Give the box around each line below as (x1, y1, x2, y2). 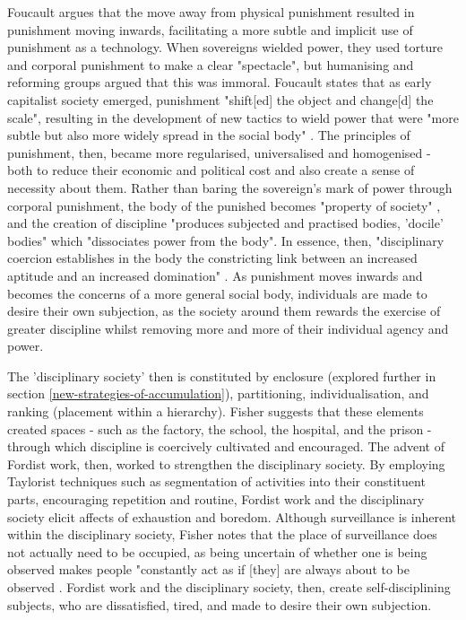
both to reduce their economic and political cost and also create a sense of (7, 161, 415, 179)
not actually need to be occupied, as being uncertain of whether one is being (7, 542, 427, 561)
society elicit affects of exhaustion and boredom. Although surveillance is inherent (7, 507, 457, 526)
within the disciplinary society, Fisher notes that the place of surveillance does (7, 525, 437, 544)
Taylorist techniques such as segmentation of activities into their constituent (7, 472, 426, 491)
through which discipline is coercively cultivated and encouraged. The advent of (7, 437, 444, 456)
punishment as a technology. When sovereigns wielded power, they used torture (7, 38, 443, 57)
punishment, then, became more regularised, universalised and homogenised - (7, 143, 431, 162)
